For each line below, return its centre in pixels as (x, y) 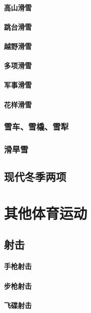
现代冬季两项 (35, 177)
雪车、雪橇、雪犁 (36, 127)
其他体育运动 (46, 213)
